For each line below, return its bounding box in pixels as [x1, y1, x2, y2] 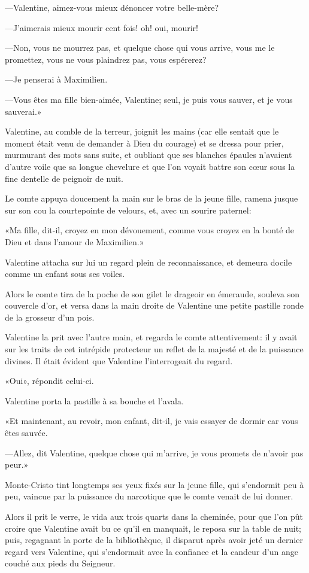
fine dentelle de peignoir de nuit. [5, 172, 124, 184]
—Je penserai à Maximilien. [5, 73, 108, 86]
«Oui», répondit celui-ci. [5, 374, 94, 387]
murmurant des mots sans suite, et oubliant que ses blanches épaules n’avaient [5, 148, 292, 161]
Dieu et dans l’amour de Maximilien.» [5, 235, 144, 248]
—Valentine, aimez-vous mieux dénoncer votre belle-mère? [5, 1, 219, 13]
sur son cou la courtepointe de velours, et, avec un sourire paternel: [5, 203, 252, 216]
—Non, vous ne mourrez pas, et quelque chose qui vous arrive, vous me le [5, 41, 275, 54]
